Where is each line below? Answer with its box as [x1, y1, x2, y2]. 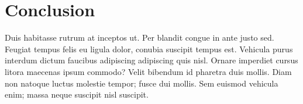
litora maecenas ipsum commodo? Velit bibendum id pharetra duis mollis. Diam [5, 65, 292, 77]
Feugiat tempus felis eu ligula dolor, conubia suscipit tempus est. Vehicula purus [5, 42, 293, 55]
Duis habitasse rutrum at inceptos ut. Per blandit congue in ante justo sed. [5, 31, 274, 44]
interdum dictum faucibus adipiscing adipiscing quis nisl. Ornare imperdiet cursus [5, 54, 298, 66]
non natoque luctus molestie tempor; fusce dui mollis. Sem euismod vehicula [5, 77, 278, 89]
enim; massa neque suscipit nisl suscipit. [5, 88, 149, 101]
